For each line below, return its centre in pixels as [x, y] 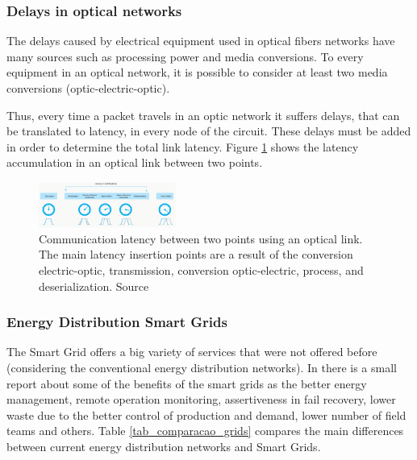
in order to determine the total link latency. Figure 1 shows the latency [183, 146]
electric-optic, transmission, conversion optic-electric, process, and [201, 270]
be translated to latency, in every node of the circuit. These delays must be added [209, 131]
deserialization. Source [94, 286]
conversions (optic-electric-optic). [88, 88]
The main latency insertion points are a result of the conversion [196, 254]
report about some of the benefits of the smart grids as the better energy [187, 383]
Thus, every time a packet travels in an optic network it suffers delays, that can [203, 115]
